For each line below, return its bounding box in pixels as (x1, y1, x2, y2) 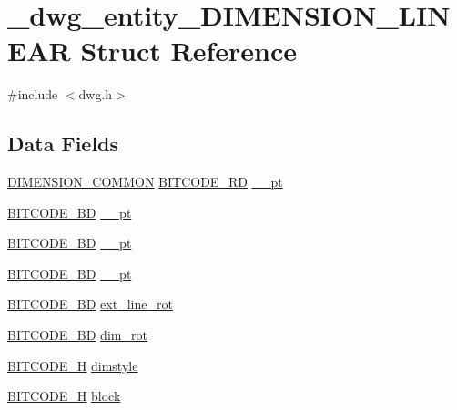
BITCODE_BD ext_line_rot (7, 294, 173, 313)
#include (7, 85, 58, 104)
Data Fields (7, 129, 119, 158)
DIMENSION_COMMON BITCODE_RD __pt (7, 172, 283, 191)
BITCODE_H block (7, 386, 121, 405)
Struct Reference (80, 32, 297, 69)
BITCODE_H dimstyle (7, 355, 138, 374)
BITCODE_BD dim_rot (7, 325, 147, 344)
